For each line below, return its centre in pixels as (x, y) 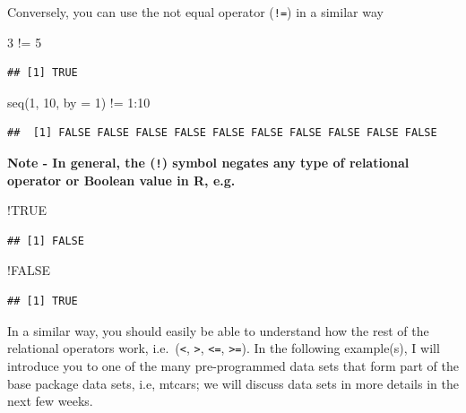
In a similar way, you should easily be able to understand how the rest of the (218, 330)
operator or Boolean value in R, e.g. (121, 180)
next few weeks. (50, 401)
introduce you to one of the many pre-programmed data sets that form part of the (233, 365)
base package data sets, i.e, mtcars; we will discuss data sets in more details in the (233, 383)
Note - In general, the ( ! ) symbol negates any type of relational (208, 163)
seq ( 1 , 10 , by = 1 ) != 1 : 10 (79, 102)
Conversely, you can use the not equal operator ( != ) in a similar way (195, 12)
